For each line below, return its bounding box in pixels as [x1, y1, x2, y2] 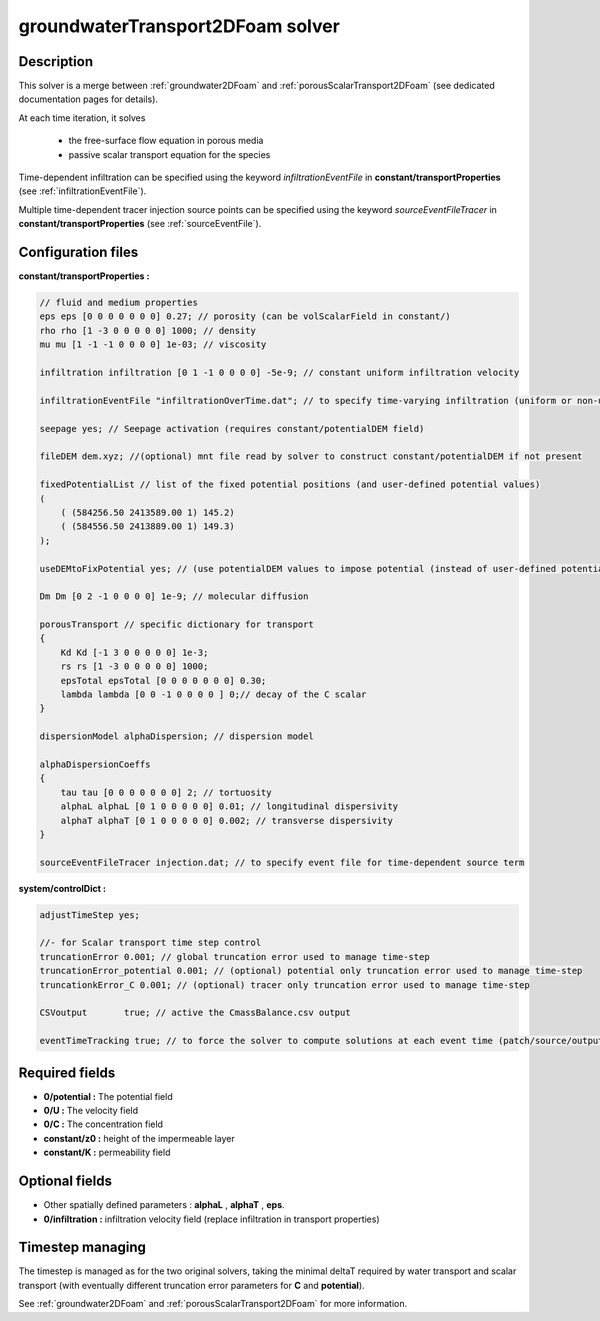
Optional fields [18, 1173, 113, 1190]
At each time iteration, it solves [18, 111, 146, 124]
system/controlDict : [18, 882, 107, 894]
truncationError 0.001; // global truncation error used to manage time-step [39, 951, 430, 962]
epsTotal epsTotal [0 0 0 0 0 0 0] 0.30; [60, 675, 267, 686]
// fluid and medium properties [39, 297, 199, 309]
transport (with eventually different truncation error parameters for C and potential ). [18, 1279, 365, 1291]
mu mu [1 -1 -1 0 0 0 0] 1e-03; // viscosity [39, 339, 267, 350]
